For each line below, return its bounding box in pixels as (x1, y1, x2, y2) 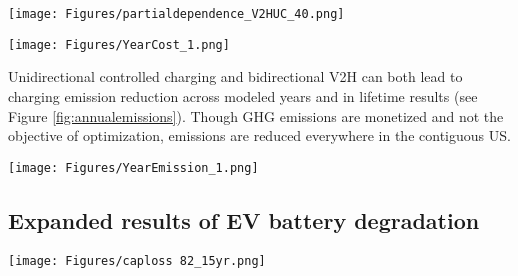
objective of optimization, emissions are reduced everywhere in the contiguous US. (8, 125, 511, 146)
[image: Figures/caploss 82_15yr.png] (8, 253, 266, 268)
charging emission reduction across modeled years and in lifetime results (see (8, 85, 478, 106)
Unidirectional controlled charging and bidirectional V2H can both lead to (8, 66, 463, 87)
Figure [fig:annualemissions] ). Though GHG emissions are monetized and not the (8, 105, 504, 126)
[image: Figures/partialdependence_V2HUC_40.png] (8, 7, 345, 21)
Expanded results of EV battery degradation (8, 204, 480, 235)
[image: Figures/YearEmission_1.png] (8, 160, 259, 175)
